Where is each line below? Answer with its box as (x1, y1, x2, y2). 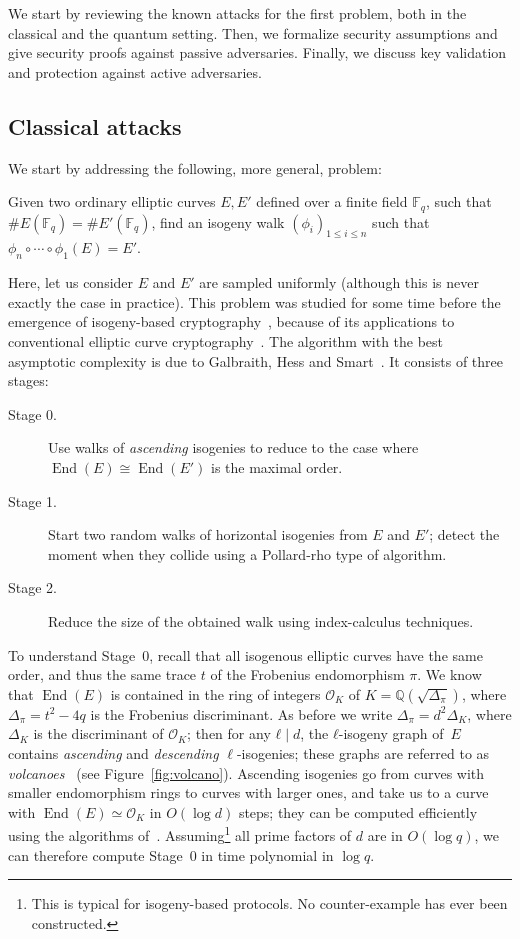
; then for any (187, 723, 271, 744)
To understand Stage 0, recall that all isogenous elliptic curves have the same (8, 644, 483, 665)
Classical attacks (8, 110, 182, 141)
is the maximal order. (211, 456, 343, 477)
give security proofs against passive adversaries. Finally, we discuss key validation (8, 42, 507, 63)
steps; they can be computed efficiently (238, 801, 478, 822)
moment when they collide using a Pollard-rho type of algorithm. (48, 543, 447, 564)
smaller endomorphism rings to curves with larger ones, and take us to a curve (8, 782, 489, 803)
